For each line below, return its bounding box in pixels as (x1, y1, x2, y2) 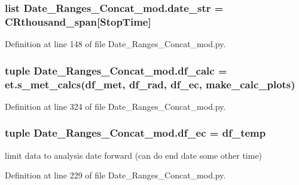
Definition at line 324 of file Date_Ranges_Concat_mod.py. (5, 100, 226, 112)
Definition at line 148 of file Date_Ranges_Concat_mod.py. (5, 38, 226, 50)
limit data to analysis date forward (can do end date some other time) (5, 149, 263, 161)
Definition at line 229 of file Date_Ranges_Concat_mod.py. (5, 169, 226, 181)
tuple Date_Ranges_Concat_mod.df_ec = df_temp (5, 125, 266, 140)
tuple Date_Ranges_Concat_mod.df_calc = (5, 63, 227, 78)
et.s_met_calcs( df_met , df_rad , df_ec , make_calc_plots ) (5, 76, 295, 91)
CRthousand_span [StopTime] (5, 14, 151, 29)
